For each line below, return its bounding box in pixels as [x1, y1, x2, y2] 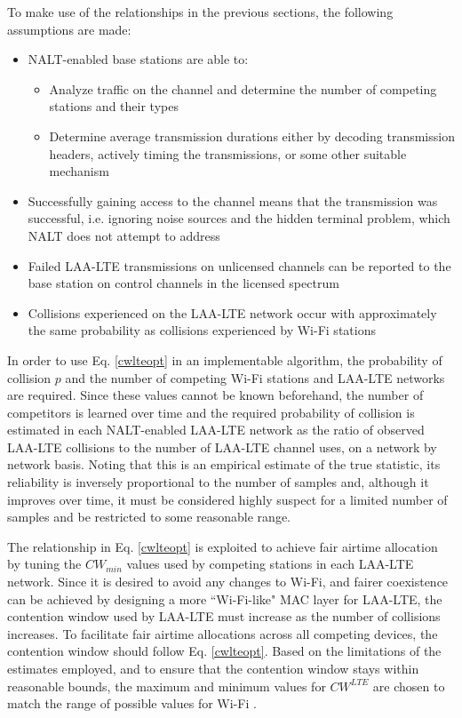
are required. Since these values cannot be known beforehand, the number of [7, 386, 424, 404]
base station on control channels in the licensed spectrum [28, 274, 339, 292]
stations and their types [49, 97, 179, 116]
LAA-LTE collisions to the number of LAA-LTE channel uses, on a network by [7, 437, 437, 456]
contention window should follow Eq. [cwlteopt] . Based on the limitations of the [7, 642, 442, 660]
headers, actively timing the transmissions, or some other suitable [49, 144, 407, 163]
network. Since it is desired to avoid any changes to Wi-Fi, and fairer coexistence [7, 572, 449, 591]
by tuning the [7, 554, 82, 573]
